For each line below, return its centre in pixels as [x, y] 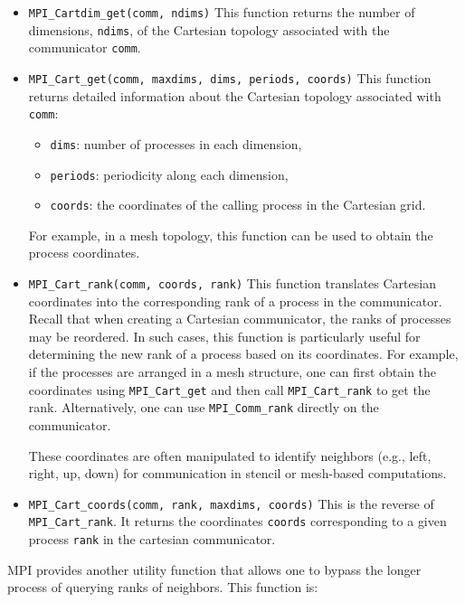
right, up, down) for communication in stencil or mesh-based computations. [237, 473]
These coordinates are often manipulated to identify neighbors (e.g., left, [230, 455]
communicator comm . [85, 47]
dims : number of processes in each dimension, [176, 143]
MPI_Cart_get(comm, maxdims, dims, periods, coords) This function [230, 77]
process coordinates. [84, 253]
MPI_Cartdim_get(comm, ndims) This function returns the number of [222, 12]
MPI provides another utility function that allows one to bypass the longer [214, 569]
